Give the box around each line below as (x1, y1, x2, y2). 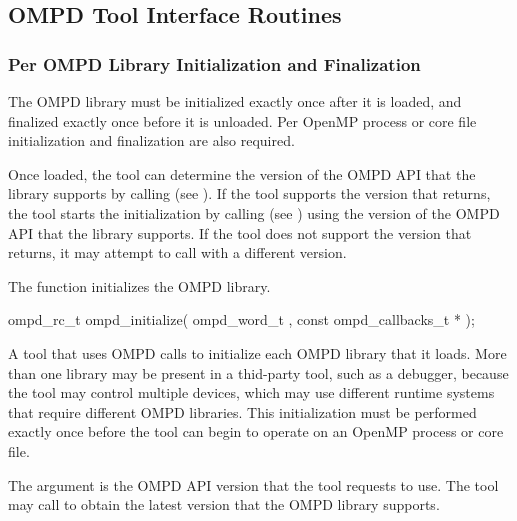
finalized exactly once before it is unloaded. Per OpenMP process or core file (8, 110, 477, 131)
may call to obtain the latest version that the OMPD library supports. (8, 494, 440, 515)
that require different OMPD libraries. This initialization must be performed (8, 401, 477, 422)
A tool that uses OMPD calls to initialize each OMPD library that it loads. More (8, 342, 507, 363)
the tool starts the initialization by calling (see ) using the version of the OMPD (8, 202, 500, 223)
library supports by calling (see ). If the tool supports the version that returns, (8, 183, 491, 204)
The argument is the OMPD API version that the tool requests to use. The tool (8, 474, 499, 495)
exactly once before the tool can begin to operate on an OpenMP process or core (8, 421, 504, 442)
